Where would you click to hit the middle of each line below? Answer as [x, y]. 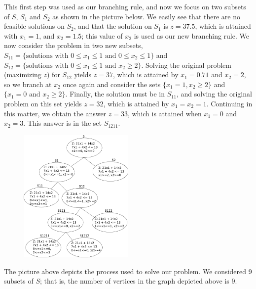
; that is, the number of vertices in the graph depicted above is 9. [138, 281]
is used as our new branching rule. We [191, 35]
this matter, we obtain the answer [55, 113]
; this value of [102, 35]
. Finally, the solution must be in [115, 94]
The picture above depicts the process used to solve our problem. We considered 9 [128, 271]
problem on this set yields [43, 103]
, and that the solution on [113, 26]
